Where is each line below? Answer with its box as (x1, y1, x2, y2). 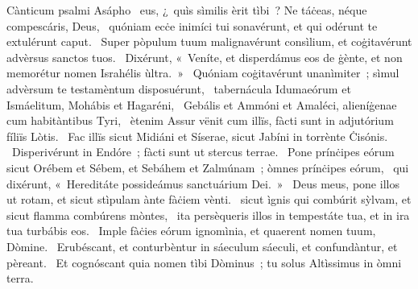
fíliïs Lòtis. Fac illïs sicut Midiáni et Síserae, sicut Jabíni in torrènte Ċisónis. (6, 127, 388, 144)
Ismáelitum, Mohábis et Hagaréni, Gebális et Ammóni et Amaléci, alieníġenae (6, 96, 397, 113)
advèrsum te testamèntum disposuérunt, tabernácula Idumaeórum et (6, 80, 351, 97)
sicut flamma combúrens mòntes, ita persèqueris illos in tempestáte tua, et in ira (6, 206, 410, 223)
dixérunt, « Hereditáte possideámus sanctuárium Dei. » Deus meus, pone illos (6, 175, 399, 192)
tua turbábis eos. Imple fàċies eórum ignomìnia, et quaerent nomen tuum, (6, 222, 376, 239)
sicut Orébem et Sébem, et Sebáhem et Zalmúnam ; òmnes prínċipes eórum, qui (6, 159, 409, 175)
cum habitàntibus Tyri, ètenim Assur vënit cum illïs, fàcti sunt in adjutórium (6, 112, 394, 129)
